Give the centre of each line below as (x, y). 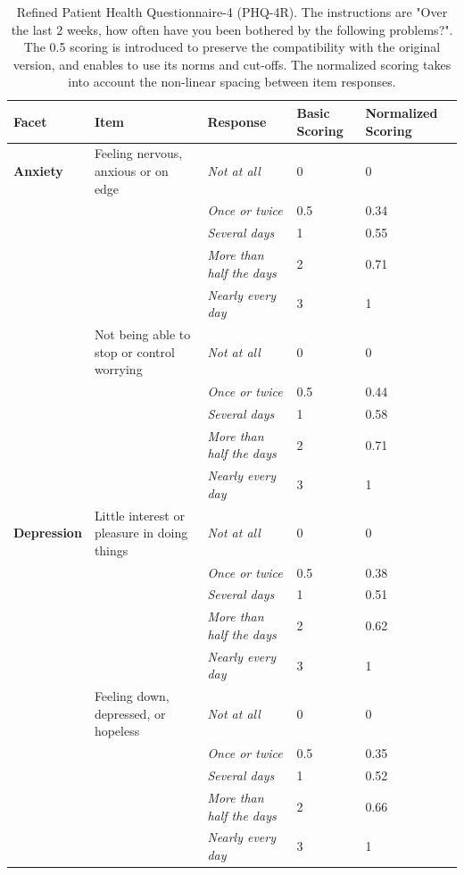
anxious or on (131, 171)
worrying (118, 369)
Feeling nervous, (138, 153)
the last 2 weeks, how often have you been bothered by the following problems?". (232, 29)
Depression (48, 533)
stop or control (134, 351)
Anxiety (38, 171)
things (111, 550)
